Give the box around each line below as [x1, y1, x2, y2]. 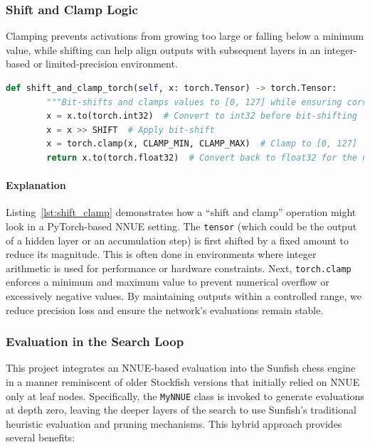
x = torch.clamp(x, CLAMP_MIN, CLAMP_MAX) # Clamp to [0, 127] [46, 139, 357, 149]
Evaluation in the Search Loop [6, 333, 184, 350]
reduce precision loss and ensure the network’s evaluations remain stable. [6, 302, 324, 317]
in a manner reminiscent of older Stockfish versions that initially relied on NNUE [6, 375, 360, 389]
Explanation [6, 178, 66, 193]
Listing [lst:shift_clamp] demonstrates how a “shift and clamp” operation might [6, 205, 356, 220]
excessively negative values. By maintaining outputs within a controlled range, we [6, 289, 361, 303]
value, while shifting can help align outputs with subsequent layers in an [6, 42, 321, 57]
